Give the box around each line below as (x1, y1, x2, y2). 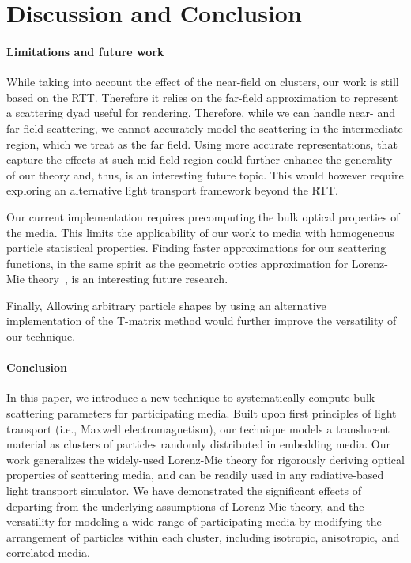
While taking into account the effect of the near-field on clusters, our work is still (6, 74, 399, 90)
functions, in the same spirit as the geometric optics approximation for (6, 255, 349, 271)
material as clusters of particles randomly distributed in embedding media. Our (6, 436, 390, 452)
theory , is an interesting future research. (28, 270, 228, 287)
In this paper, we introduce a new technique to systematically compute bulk (6, 389, 375, 406)
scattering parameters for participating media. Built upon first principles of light (6, 405, 397, 421)
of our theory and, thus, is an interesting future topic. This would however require (6, 166, 404, 183)
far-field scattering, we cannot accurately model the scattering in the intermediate (6, 119, 403, 136)
